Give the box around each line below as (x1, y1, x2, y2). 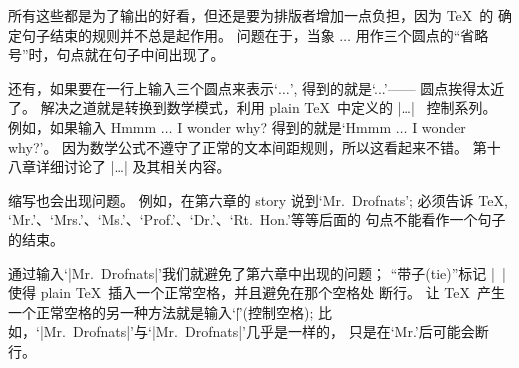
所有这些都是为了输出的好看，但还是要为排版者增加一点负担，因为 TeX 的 (8, 5, 494, 25)
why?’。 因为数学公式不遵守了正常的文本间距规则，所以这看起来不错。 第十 (8, 136, 501, 157)
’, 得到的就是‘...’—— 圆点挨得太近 (289, 77, 505, 98)
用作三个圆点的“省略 (355, 24, 489, 45)
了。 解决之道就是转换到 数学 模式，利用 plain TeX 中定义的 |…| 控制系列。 (8, 97, 497, 118)
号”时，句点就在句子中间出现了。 (8, 44, 225, 65)
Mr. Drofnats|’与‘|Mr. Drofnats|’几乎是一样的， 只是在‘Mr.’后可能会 (43, 321, 475, 342)
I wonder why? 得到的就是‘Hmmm (177, 116, 392, 137)
